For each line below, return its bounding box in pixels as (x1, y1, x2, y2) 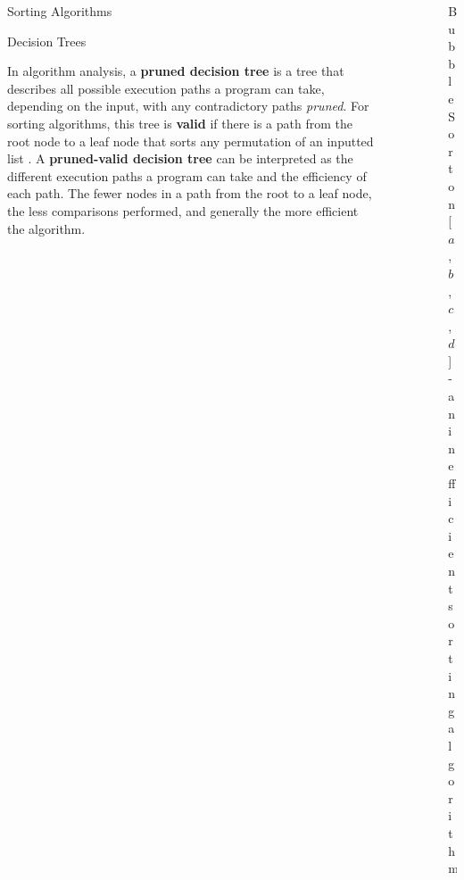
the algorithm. (7, 219, 86, 237)
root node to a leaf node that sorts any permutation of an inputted (7, 131, 374, 150)
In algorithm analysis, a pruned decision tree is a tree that (7, 62, 344, 80)
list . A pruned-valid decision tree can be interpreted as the (7, 149, 353, 168)
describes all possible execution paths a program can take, (7, 79, 325, 97)
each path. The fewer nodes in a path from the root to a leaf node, (7, 184, 372, 203)
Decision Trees (7, 31, 87, 50)
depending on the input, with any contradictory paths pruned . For (7, 96, 369, 115)
